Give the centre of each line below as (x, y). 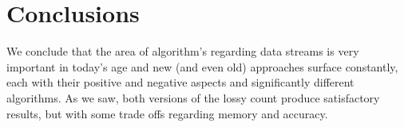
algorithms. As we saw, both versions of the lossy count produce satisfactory (193, 97)
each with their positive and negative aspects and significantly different (180, 82)
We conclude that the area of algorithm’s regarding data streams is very (183, 51)
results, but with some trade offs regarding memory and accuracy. (167, 113)
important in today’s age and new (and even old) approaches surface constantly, (202, 66)
